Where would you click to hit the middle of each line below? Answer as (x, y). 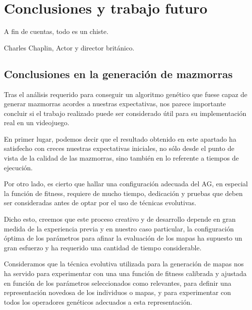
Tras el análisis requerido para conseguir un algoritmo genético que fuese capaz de (126, 94)
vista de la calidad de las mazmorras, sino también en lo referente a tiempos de (121, 158)
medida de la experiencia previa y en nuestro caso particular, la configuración (119, 228)
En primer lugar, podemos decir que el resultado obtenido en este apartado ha (120, 139)
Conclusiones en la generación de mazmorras (118, 73)
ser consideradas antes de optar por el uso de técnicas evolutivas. (100, 203)
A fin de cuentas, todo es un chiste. (56, 31)
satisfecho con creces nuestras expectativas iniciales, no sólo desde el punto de (119, 148)
